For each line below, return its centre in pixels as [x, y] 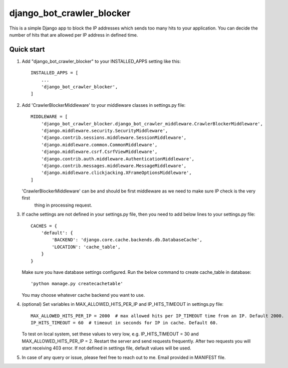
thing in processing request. [63, 205]
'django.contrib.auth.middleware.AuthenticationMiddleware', [118, 159]
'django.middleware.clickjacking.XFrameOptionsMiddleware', [116, 173]
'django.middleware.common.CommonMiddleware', [99, 145]
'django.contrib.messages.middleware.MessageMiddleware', [114, 166]
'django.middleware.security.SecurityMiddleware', [104, 131]
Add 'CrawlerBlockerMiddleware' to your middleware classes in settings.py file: [104, 105]
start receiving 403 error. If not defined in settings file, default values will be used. [106, 348]
